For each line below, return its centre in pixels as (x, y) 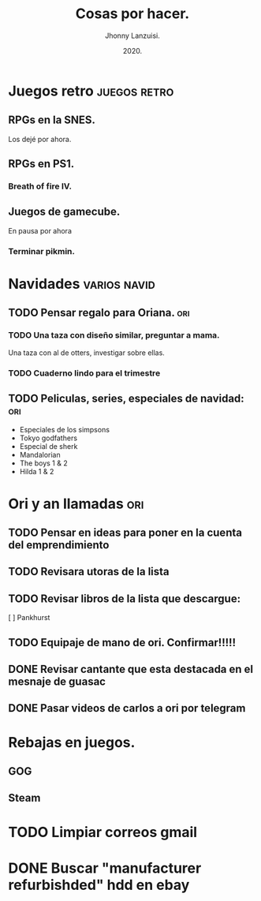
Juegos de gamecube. (64, 212)
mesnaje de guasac (57, 681)
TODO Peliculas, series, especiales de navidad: (126, 398)
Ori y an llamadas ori (76, 504)
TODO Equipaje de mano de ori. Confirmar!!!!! (122, 643)
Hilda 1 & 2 (37, 472)
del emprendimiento (59, 545)
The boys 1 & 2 (44, 463)
